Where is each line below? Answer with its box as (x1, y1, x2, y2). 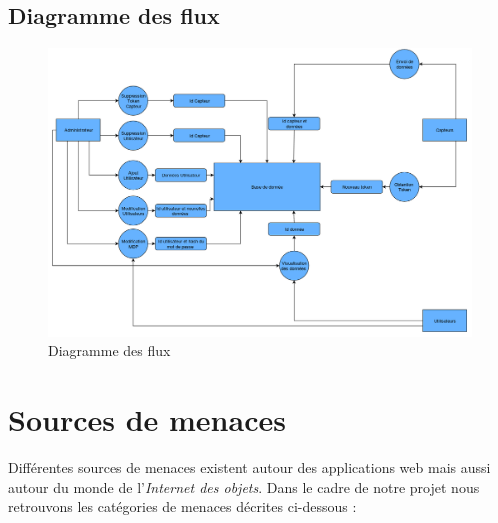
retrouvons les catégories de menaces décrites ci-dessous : (8, 496, 357, 517)
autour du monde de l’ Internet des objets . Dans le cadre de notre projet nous (8, 476, 480, 497)
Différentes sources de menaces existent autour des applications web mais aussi (8, 457, 491, 478)
